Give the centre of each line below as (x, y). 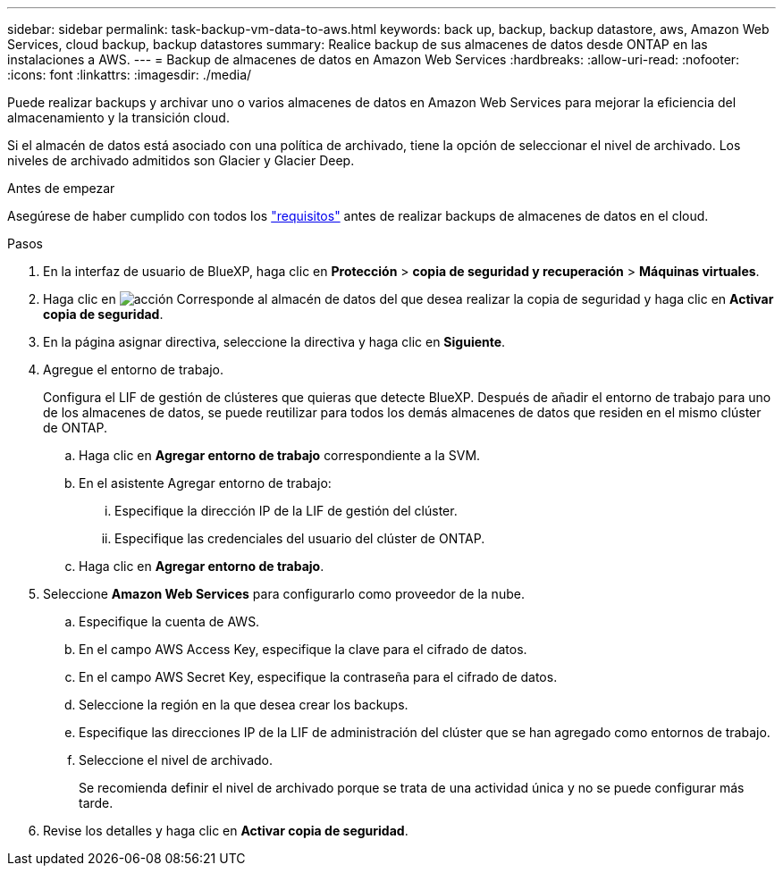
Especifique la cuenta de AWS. (169, 621)
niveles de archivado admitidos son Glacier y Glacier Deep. (181, 160)
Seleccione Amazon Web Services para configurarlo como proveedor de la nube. (284, 594)
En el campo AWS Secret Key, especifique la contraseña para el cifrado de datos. (318, 677)
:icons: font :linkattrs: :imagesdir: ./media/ (130, 75)
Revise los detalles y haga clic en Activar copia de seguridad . (226, 831)
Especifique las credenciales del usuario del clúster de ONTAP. (300, 538)
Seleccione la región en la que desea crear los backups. (244, 705)
